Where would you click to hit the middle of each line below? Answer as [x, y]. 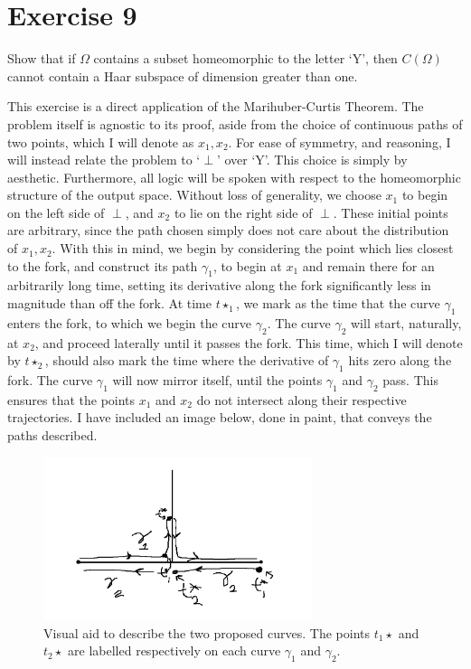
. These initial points [391, 212]
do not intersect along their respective [301, 399]
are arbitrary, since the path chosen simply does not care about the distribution [228, 230]
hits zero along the [400, 360]
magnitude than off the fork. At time [109, 303]
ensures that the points [71, 399]
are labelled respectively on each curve [174, 650]
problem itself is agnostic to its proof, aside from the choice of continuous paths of [235, 123]
